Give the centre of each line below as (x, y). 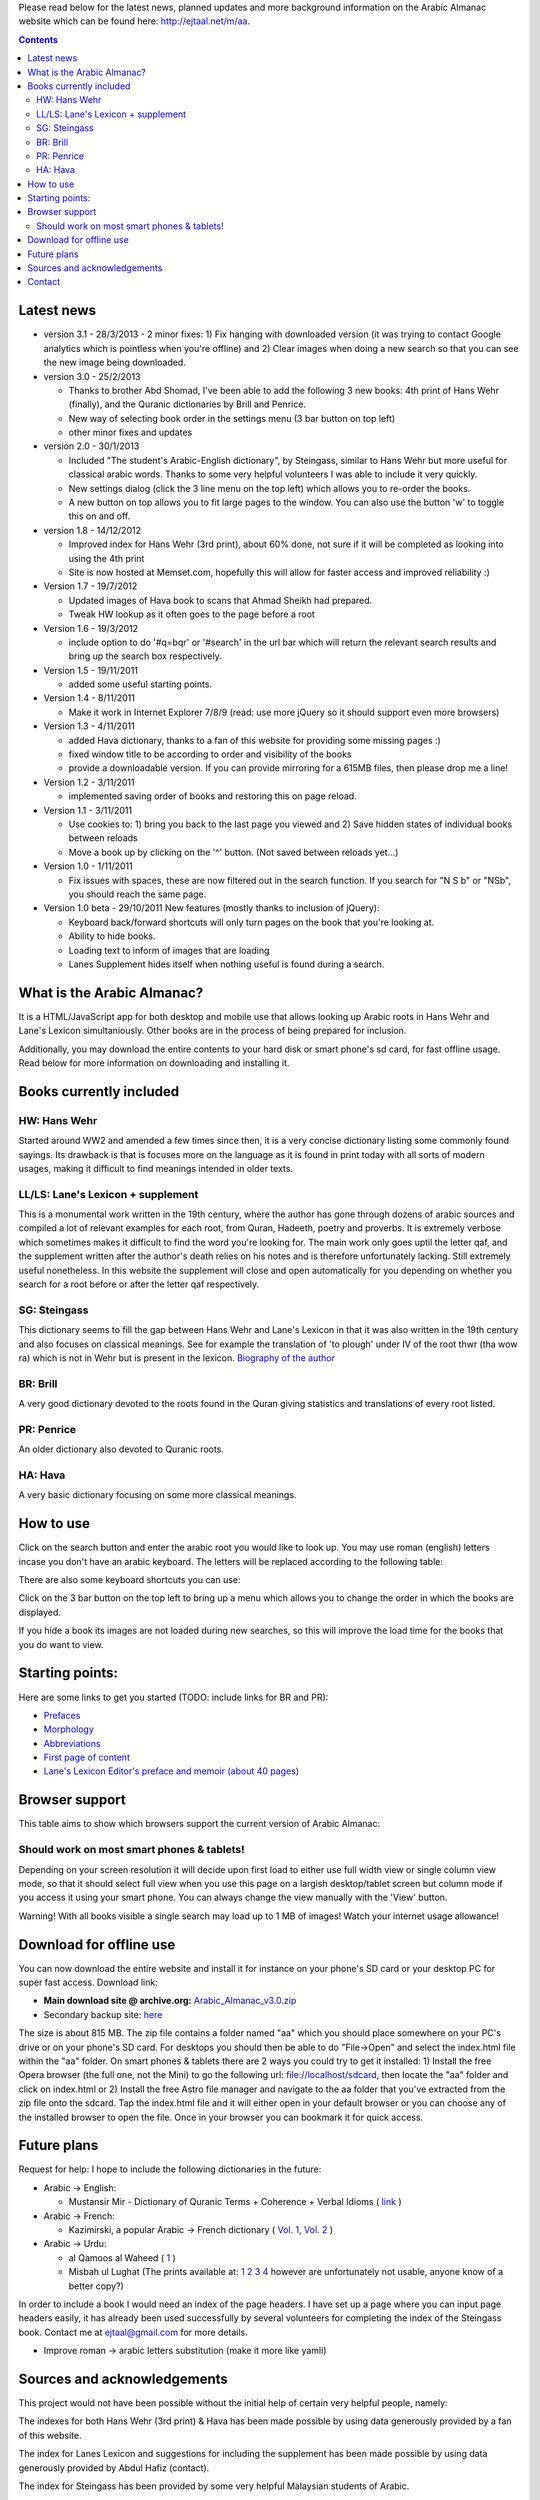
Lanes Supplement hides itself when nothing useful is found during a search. (226, 964)
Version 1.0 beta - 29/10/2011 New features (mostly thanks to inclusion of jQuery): (211, 908)
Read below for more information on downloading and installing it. (154, 1062)
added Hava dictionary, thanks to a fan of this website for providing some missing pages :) (255, 740)
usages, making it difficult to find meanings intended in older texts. (156, 1168)
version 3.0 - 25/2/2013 (92, 376)
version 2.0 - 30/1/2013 (91, 446)
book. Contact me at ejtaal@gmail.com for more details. (133, 2332)
